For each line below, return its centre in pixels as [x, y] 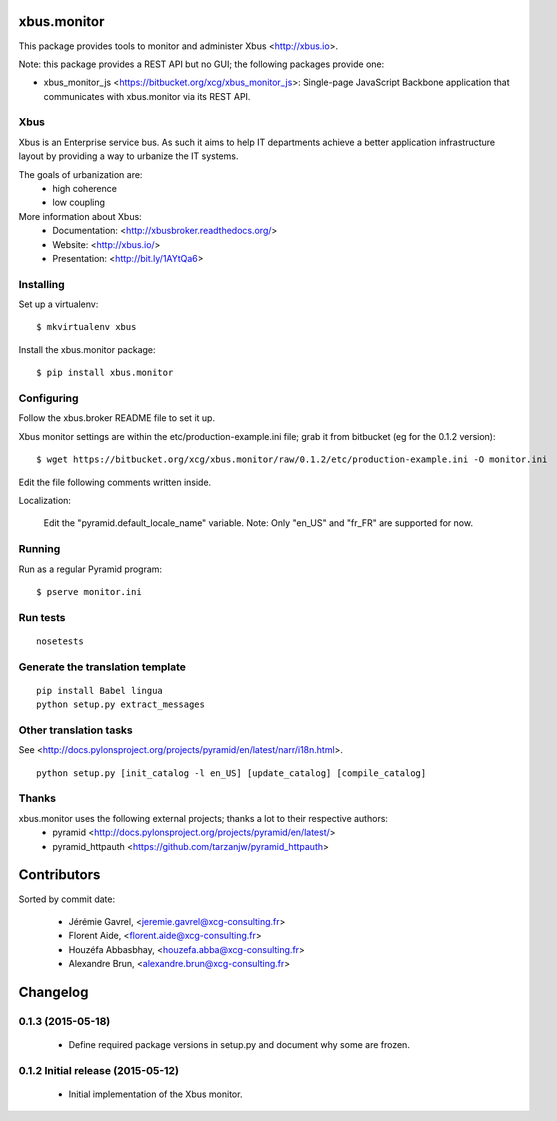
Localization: [45, 500]
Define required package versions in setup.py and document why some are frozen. [239, 1045]
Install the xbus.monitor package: [87, 349]
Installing [41, 284]
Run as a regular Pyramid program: [90, 569]
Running [39, 549]
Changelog [53, 991]
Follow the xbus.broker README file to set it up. [116, 418]
